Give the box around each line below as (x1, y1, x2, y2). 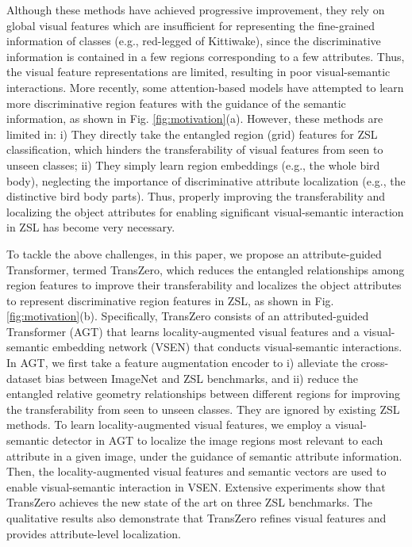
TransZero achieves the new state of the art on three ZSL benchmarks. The (6, 494, 373, 511)
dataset (6, 369, 42, 386)
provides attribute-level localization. (6, 525, 181, 541)
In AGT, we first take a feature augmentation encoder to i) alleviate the (6, 354, 358, 371)
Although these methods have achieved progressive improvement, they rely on (6, 2, 385, 17)
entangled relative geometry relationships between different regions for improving (6, 385, 400, 402)
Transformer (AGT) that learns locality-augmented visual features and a (6, 323, 360, 339)
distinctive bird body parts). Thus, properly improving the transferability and (6, 188, 386, 205)
